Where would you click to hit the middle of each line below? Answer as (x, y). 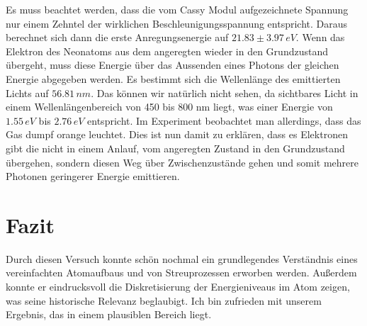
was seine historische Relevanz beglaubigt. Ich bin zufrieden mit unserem (164, 300)
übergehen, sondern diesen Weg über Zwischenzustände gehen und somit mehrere (182, 162)
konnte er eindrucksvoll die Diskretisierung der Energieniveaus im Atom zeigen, (178, 287)
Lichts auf (27, 92)
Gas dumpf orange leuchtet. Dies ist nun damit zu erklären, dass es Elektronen (177, 134)
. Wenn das (320, 37)
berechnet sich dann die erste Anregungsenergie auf (117, 37)
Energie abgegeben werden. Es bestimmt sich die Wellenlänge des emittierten (173, 78)
